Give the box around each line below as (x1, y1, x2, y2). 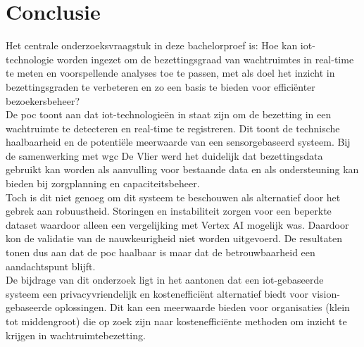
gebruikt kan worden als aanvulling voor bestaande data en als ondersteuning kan (6, 162, 359, 177)
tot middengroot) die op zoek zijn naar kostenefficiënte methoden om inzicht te (6, 314, 347, 328)
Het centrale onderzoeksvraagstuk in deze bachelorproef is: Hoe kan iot (6, 38, 313, 53)
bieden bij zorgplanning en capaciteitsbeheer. (6, 176, 200, 191)
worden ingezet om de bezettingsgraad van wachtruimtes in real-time (56, 51, 354, 66)
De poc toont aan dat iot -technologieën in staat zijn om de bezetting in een (6, 107, 332, 122)
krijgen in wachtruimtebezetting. (6, 327, 146, 342)
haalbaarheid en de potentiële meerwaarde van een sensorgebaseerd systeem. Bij (6, 134, 351, 149)
